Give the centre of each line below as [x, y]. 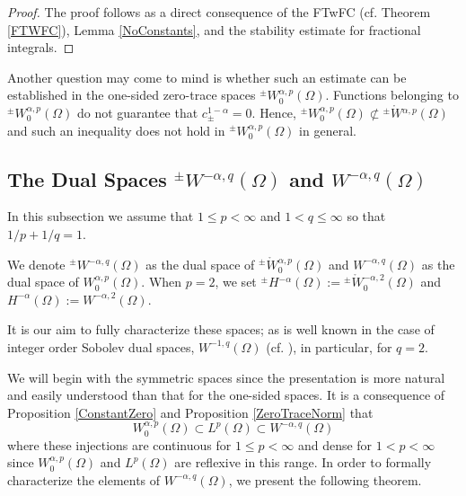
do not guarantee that [137, 112]
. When [162, 282]
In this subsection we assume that [101, 216]
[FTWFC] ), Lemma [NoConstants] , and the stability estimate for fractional [214, 29]
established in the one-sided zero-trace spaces [132, 95]
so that [366, 216]
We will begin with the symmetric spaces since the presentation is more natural [226, 377]
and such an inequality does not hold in [116, 130]
